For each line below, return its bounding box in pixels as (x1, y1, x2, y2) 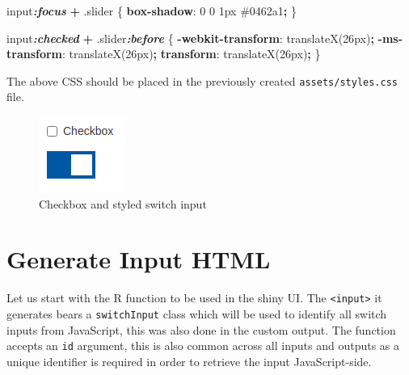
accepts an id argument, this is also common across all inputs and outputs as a (6, 337, 400, 354)
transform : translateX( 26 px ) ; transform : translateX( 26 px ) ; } (6, 45, 321, 62)
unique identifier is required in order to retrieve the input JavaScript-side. (6, 352, 372, 369)
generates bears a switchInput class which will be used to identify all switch (6, 305, 387, 322)
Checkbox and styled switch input (39, 195, 207, 212)
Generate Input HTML (6, 242, 271, 276)
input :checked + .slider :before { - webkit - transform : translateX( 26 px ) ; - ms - (6, 29, 403, 46)
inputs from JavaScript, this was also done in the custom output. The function (6, 321, 396, 338)
